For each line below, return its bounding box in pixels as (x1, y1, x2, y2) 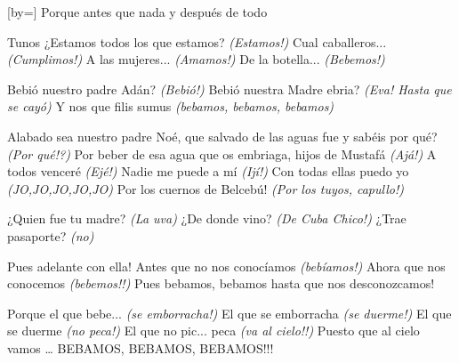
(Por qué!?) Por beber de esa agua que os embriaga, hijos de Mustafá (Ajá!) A (7, 144, 437, 163)
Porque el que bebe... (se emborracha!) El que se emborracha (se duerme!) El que (7, 303, 452, 322)
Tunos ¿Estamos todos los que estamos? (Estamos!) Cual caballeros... (7, 32, 387, 51)
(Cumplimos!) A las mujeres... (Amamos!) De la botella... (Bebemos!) (7, 50, 385, 69)
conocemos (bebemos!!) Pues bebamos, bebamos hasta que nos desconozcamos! (7, 274, 435, 293)
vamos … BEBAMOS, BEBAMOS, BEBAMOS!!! (7, 338, 274, 357)
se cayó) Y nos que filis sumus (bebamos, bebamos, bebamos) (7, 97, 334, 116)
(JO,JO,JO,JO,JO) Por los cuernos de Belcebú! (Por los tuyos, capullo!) (7, 179, 404, 198)
